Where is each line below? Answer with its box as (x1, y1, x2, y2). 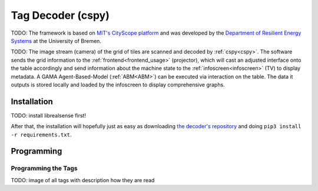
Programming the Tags (11, 165, 78, 173)
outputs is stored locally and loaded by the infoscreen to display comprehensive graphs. (11, 81, 225, 88)
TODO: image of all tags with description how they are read (11, 176, 155, 183)
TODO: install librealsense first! (11, 112, 87, 119)
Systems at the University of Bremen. (11, 37, 101, 44)
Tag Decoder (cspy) (11, 9, 110, 22)
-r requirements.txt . (11, 131, 72, 138)
